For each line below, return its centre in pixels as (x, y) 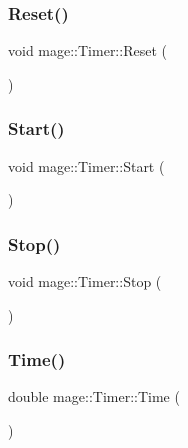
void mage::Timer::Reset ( (87, 50)
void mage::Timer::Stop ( (85, 281)
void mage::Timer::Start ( (86, 165)
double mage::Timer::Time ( (94, 396)
